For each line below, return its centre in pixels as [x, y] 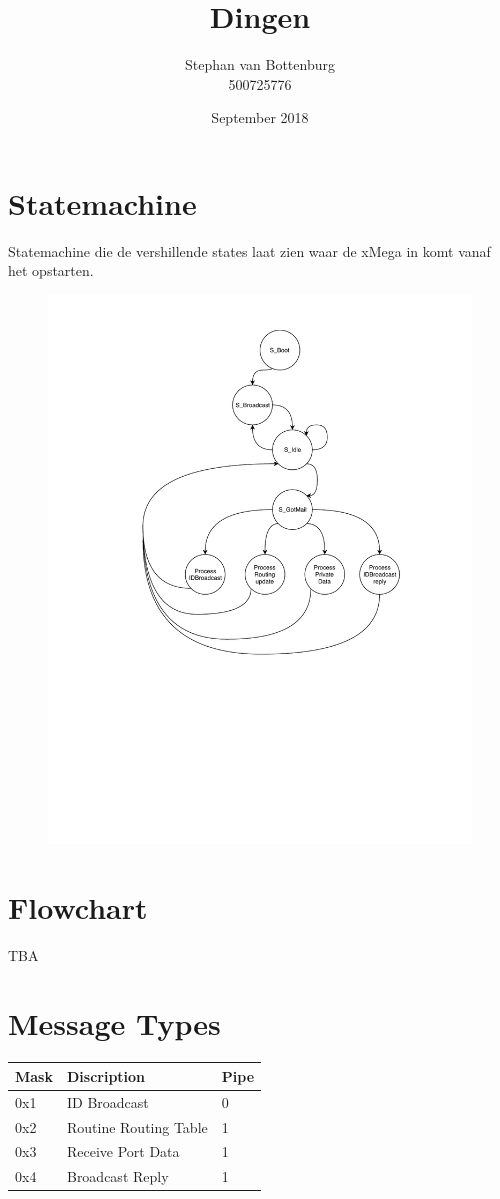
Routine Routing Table [137, 1126]
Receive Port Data [123, 1151]
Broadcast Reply [117, 1176]
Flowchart [78, 906]
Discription [106, 1075]
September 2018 [260, 117]
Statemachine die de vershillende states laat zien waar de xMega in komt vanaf [249, 250]
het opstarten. [51, 270]
